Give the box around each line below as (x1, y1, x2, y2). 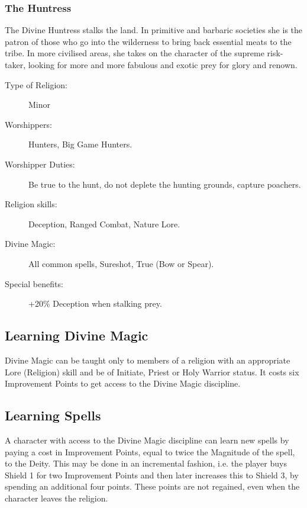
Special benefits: (5, 277, 63, 290)
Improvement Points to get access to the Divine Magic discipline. (5, 377, 241, 390)
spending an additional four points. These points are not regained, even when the (5, 480, 300, 493)
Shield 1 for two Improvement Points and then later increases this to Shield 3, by (5, 468, 299, 481)
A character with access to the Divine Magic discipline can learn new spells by (5, 433, 289, 446)
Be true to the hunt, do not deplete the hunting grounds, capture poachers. (28, 178, 301, 190)
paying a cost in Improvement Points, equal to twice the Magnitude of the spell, (5, 445, 295, 458)
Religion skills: (5, 198, 57, 210)
